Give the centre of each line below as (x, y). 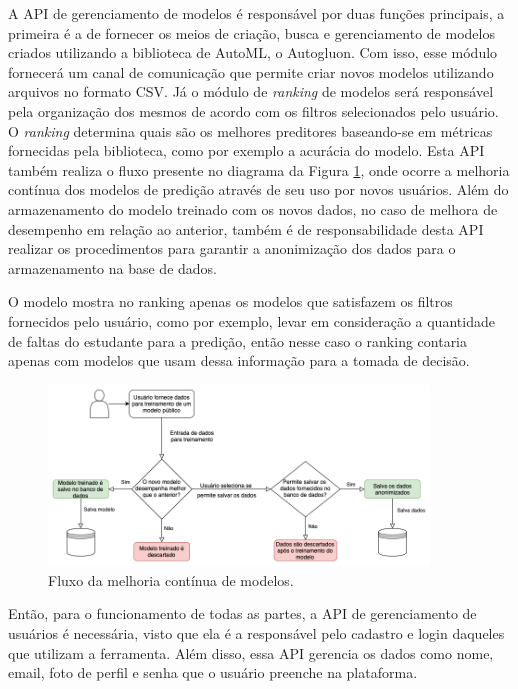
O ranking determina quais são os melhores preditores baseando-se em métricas (250, 130)
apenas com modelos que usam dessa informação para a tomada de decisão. (239, 360)
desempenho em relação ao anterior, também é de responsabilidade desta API (246, 228)
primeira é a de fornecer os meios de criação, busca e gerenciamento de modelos (251, 32)
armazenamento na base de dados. (113, 267)
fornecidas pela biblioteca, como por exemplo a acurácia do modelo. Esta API (246, 150)
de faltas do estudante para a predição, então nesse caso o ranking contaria (238, 340)
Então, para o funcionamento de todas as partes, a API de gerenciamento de (242, 613)
